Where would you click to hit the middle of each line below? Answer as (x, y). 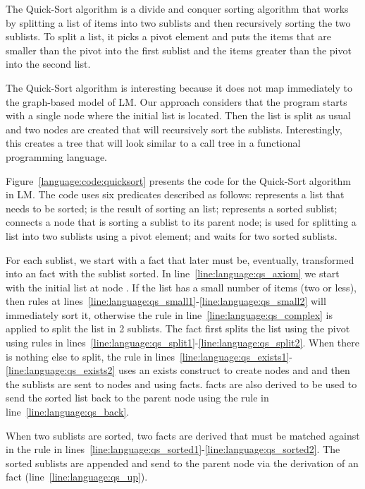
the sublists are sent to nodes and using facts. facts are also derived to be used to (181, 384)
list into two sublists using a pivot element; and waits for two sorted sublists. (172, 235)
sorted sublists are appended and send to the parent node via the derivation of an (182, 463)
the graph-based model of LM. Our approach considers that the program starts (177, 101)
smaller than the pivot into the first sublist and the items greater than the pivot (179, 50)
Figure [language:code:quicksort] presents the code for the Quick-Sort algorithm (178, 180)
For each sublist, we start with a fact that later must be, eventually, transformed (180, 259)
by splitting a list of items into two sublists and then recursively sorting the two (178, 22)
